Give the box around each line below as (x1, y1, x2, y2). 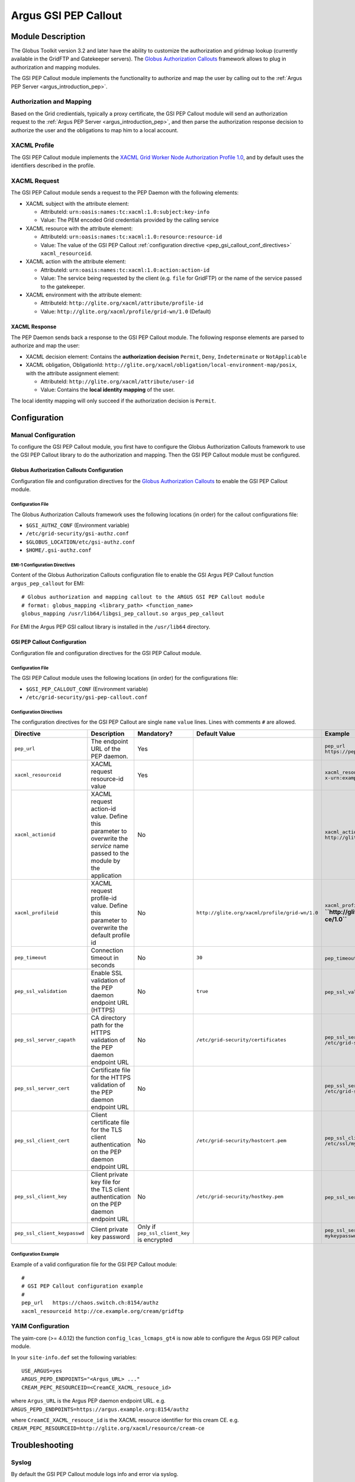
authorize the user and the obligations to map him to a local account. (11, 126, 179, 133)
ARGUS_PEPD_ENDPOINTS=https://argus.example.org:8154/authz (11, 1406, 189, 1413)
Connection (91, 946, 124, 954)
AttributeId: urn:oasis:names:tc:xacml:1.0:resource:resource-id (40, 233, 222, 240)
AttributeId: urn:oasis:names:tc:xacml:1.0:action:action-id (40, 266, 210, 273)
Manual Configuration (11, 430, 76, 439)
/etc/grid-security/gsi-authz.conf (25, 531, 130, 537)
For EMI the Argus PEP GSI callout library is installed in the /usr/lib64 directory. (11, 623, 211, 631)
